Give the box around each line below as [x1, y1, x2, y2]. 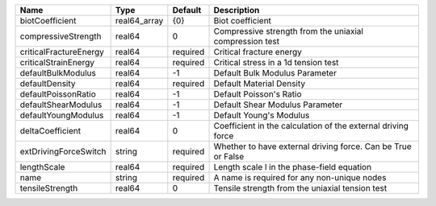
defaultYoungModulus [19, 109, 104, 121]
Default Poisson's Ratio [213, 89, 302, 100]
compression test [213, 36, 280, 47]
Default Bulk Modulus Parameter [213, 68, 337, 78]
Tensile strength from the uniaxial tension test [213, 183, 388, 193]
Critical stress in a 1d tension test [213, 57, 339, 68]
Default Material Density [213, 78, 306, 89]
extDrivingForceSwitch [19, 146, 107, 157]
